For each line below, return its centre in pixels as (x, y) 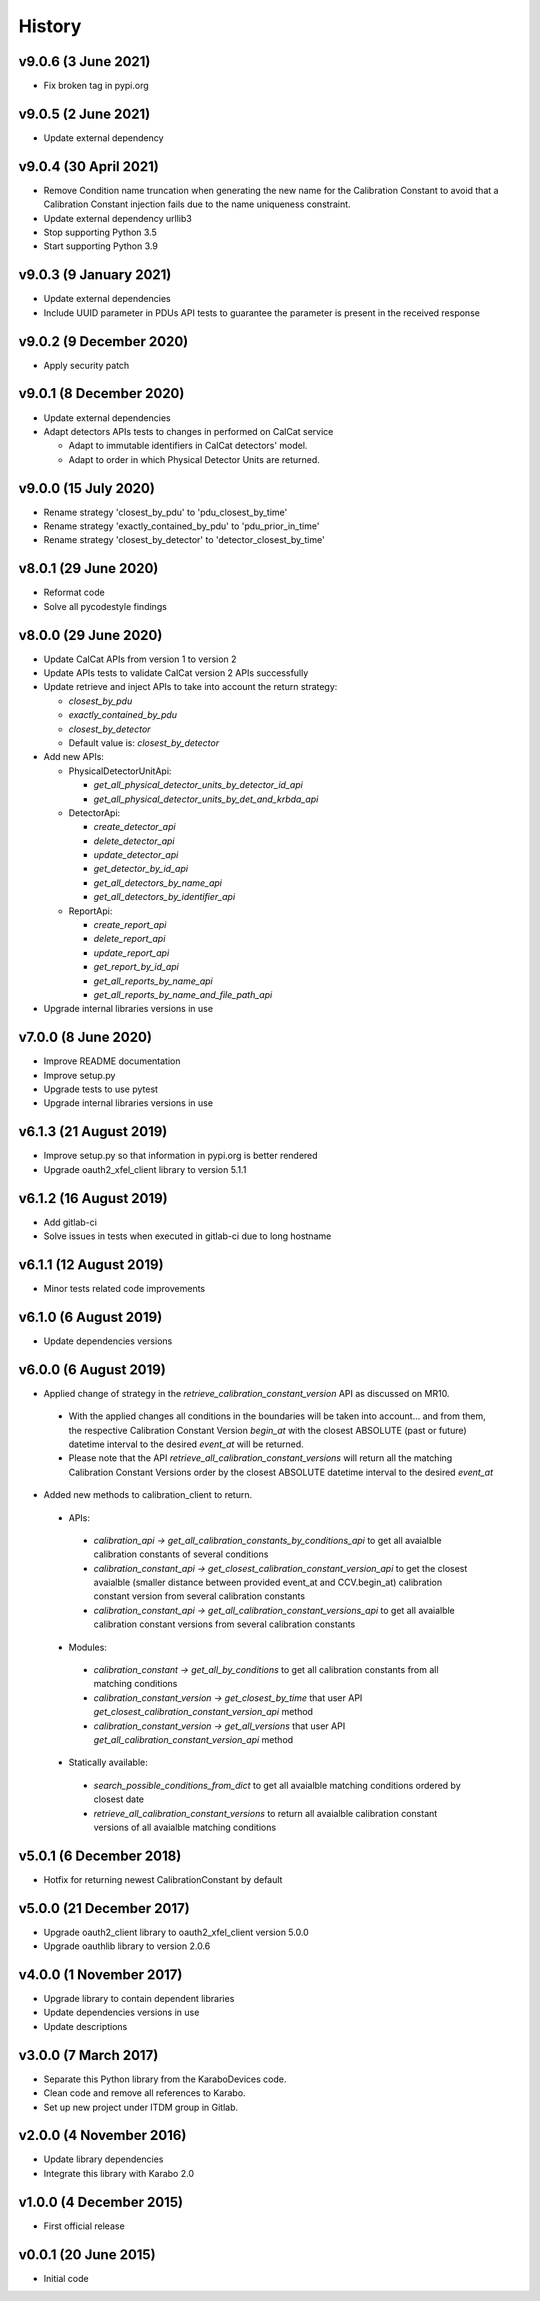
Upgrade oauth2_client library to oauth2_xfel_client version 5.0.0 (176, 1932)
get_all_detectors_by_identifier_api (164, 897)
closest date (119, 1799)
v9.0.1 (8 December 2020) (101, 393)
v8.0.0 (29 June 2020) (90, 635)
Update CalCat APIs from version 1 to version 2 (140, 659)
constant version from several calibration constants (199, 1596)
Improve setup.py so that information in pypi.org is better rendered (181, 1156)
